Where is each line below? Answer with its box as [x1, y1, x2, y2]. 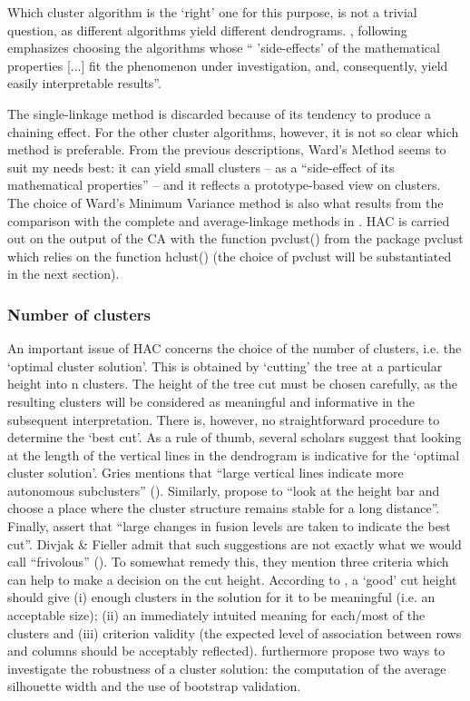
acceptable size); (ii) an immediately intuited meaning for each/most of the [7, 606, 426, 625]
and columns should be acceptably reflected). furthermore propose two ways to [7, 641, 446, 660]
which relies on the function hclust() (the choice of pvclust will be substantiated [7, 246, 452, 265]
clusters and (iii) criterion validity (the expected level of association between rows [7, 623, 462, 642]
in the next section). [7, 264, 120, 283]
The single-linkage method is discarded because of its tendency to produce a [7, 104, 432, 123]
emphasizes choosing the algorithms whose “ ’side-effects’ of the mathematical [7, 38, 440, 57]
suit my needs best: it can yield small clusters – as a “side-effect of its [7, 157, 395, 176]
